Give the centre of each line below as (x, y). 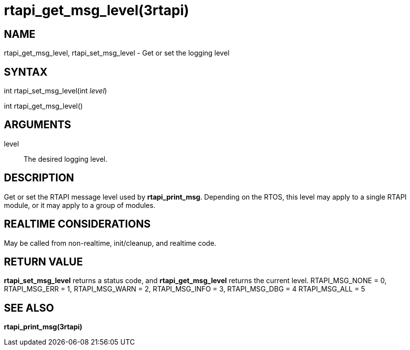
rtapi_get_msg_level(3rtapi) (97, 10)
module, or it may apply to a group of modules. (80, 205)
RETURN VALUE (44, 262)
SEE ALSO (29, 308)
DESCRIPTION (39, 178)
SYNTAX (26, 72)
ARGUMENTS (38, 125)
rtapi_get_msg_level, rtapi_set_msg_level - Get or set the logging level (117, 53)
